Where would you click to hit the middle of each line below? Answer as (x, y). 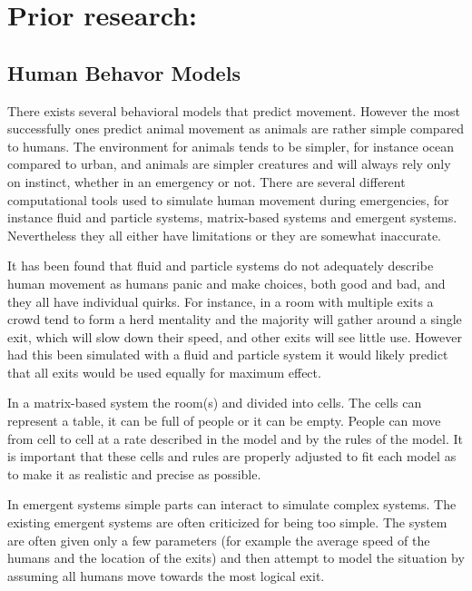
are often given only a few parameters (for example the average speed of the (219, 540)
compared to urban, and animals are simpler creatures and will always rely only (229, 164)
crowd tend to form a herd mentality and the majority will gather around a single (235, 319)
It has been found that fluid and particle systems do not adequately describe (221, 266)
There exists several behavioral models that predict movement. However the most (234, 110)
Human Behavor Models (124, 72)
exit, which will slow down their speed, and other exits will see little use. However (235, 336)
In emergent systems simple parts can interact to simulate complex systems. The (232, 504)
